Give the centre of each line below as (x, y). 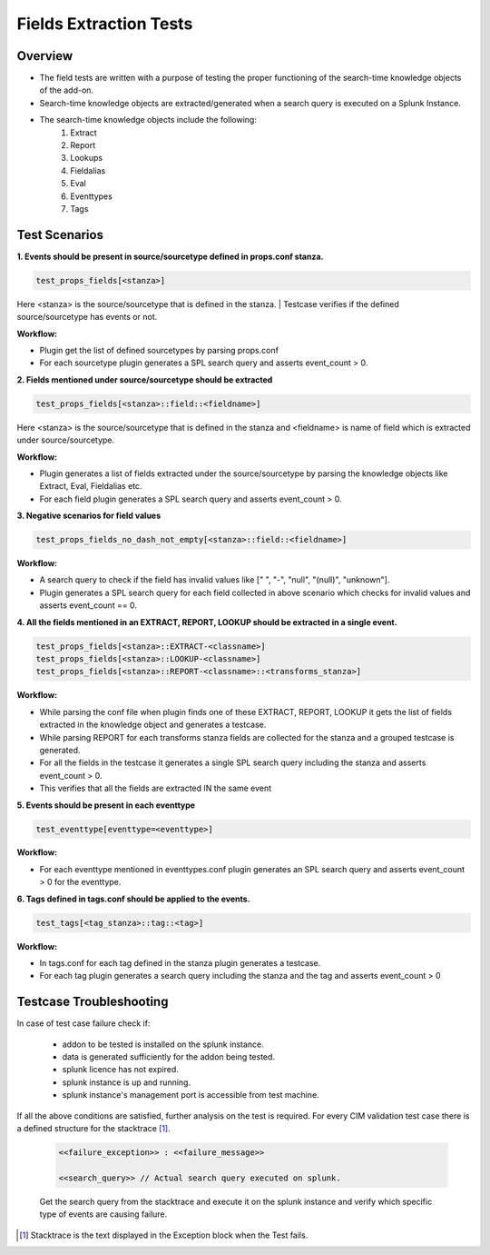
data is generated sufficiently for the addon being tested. (169, 1057)
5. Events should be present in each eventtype (106, 805)
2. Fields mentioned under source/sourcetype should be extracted (145, 379)
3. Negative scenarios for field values (89, 516)
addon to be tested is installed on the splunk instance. (163, 1044)
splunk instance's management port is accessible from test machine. (191, 1095)
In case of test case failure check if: (83, 1023)
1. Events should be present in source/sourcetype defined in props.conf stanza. (170, 256)
